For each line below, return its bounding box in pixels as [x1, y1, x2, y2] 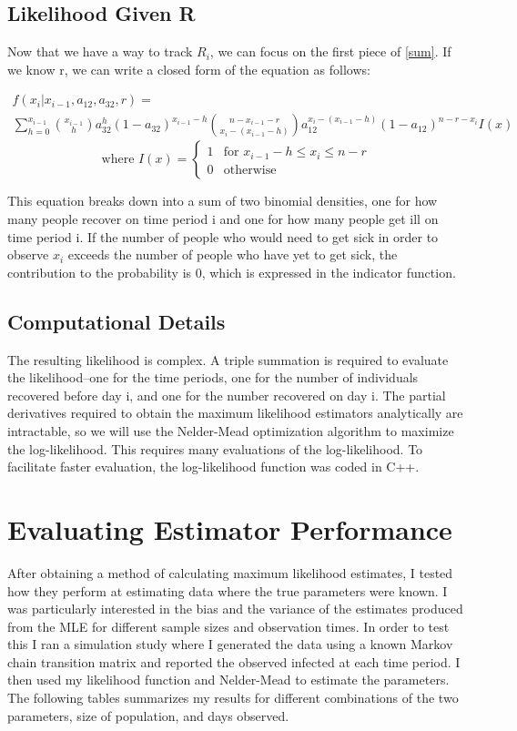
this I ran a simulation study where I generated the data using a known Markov [7, 635, 453, 654]
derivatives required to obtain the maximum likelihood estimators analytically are [7, 403, 463, 422]
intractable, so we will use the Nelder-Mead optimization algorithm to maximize [7, 421, 454, 440]
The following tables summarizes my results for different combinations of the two [7, 688, 459, 707]
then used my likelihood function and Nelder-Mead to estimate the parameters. [7, 670, 450, 689]
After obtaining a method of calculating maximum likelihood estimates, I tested [7, 563, 453, 582]
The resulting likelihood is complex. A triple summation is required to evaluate [7, 350, 449, 369]
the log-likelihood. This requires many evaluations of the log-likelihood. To [7, 439, 423, 458]
